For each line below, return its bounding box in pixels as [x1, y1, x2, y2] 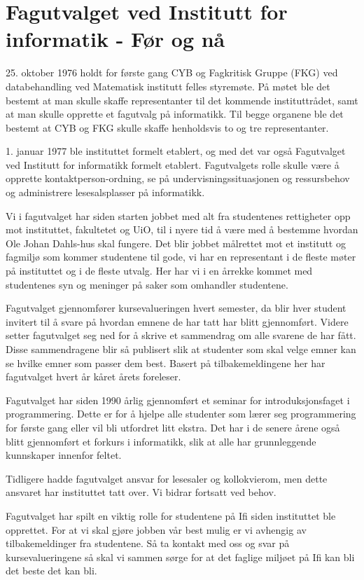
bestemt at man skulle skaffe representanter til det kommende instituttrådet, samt [6, 92, 358, 107]
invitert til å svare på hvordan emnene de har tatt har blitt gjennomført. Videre [6, 314, 349, 329]
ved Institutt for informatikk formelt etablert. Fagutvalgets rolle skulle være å [6, 157, 339, 172]
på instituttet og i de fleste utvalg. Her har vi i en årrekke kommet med [6, 263, 313, 278]
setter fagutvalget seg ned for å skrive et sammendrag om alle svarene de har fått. [6, 328, 356, 343]
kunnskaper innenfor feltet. [6, 448, 122, 462]
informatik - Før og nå [6, 25, 225, 53]
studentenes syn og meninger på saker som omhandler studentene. [6, 277, 288, 291]
